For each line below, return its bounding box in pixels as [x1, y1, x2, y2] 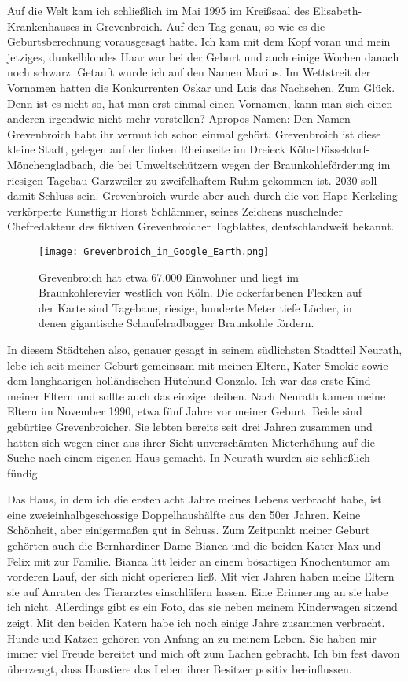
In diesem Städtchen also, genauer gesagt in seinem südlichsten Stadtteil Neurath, [7, 341, 402, 357]
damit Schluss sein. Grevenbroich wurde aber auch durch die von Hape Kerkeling [7, 187, 398, 204]
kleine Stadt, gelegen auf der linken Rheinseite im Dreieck [7, 141, 286, 157]
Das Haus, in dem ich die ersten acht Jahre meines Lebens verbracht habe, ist [7, 491, 382, 507]
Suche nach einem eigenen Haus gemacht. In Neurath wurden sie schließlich [7, 449, 370, 466]
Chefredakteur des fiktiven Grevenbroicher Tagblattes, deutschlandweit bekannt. [7, 218, 395, 234]
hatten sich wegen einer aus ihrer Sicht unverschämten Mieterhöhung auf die [7, 433, 375, 450]
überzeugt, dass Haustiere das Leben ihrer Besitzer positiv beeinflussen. [7, 660, 352, 676]
